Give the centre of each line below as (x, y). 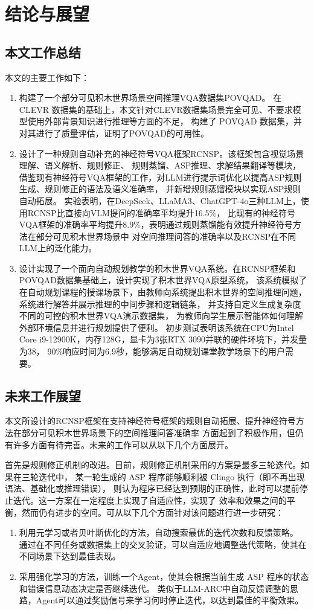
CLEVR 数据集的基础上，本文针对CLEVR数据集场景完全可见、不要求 (156, 109)
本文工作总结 (43, 52)
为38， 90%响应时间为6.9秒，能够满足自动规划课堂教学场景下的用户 (152, 351)
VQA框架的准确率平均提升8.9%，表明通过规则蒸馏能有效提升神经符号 (156, 224)
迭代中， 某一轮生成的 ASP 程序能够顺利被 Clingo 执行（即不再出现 (171, 476)
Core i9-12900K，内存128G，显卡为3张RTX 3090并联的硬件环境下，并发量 (163, 339)
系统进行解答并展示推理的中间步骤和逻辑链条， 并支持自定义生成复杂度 (160, 303)
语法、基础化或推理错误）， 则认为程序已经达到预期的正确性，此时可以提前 (152, 488)
